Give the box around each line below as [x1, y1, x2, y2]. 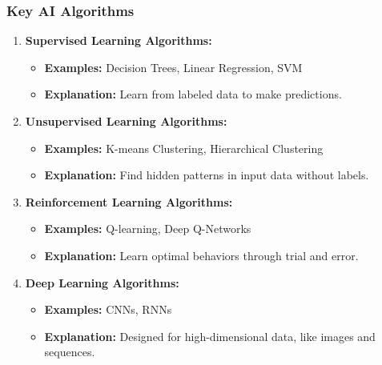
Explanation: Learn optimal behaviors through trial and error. [44, 247, 359, 263]
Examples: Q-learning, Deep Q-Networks [44, 220, 251, 237]
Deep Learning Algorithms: [25, 274, 179, 291]
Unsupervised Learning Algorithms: [25, 113, 227, 129]
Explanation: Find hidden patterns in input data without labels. [44, 166, 369, 183]
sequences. [44, 343, 95, 360]
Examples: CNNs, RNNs [44, 301, 172, 318]
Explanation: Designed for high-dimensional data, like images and [44, 327, 376, 344]
